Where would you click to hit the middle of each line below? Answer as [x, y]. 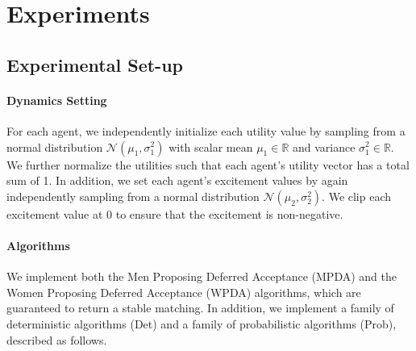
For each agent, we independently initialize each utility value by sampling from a [206, 130]
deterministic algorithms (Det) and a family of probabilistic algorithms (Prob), [202, 323]
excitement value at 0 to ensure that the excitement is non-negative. [175, 213]
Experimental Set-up [95, 64]
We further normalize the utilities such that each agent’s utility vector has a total [208, 164]
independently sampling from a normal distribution [133, 196]
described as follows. [57, 339]
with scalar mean [211, 146]
